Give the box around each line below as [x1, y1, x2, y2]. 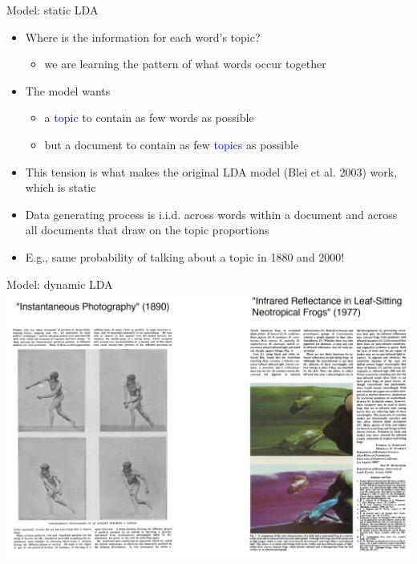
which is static [25, 179, 96, 196]
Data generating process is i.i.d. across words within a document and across [25, 205, 398, 222]
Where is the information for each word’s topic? [25, 28, 261, 45]
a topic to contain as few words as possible [44, 109, 254, 126]
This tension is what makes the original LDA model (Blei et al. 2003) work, [25, 163, 398, 180]
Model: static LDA [6, 2, 99, 18]
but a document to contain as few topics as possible [44, 136, 299, 152]
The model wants [25, 82, 111, 99]
